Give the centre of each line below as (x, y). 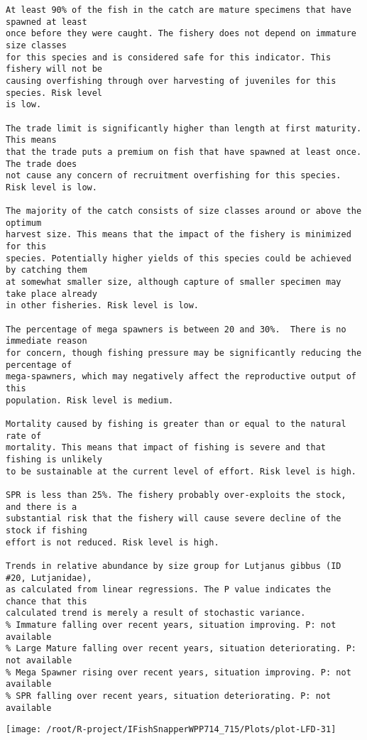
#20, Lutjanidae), (49, 578)
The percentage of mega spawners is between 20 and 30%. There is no (176, 329)
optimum (24, 223)
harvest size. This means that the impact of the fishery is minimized (179, 235)
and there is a (42, 507)
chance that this (46, 601)
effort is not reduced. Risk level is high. (113, 542)
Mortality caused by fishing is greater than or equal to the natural (176, 424)
